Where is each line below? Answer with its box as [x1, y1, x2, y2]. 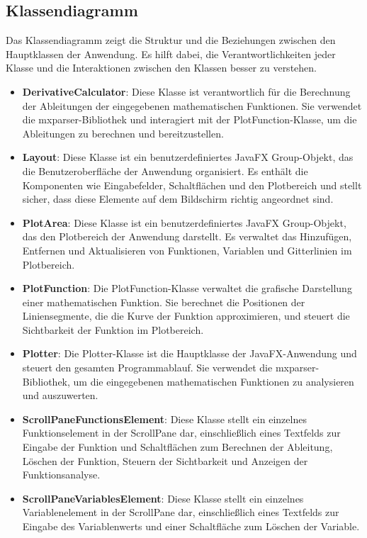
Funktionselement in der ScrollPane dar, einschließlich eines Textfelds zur [22, 425, 341, 440]
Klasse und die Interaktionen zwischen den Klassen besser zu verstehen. [6, 60, 317, 75]
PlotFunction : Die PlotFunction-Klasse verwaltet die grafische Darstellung [22, 281, 352, 296]
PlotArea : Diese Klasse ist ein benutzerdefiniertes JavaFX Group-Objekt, [22, 215, 346, 230]
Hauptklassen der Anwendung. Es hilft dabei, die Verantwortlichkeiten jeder [6, 46, 336, 61]
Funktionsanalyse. [22, 467, 101, 482]
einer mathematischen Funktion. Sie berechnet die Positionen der [22, 294, 305, 309]
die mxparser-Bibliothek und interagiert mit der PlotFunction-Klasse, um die [22, 112, 357, 127]
